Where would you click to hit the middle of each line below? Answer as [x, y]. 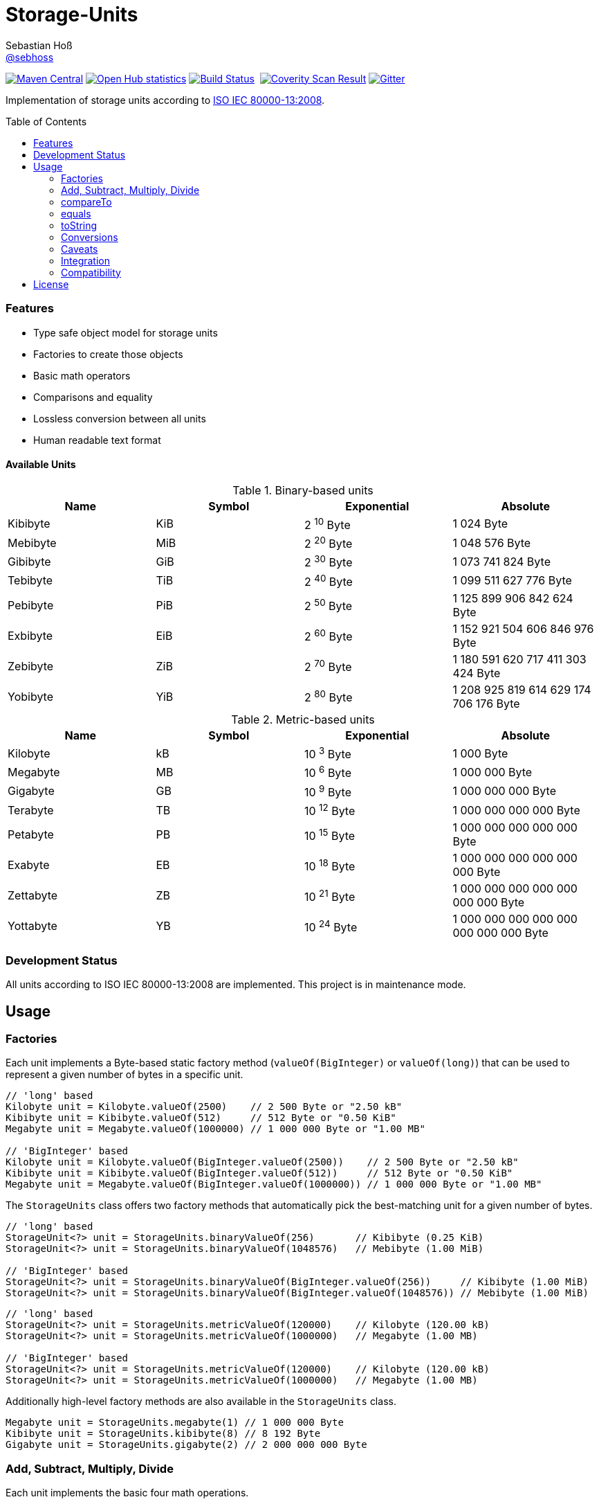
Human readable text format [97, 440]
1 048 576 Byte [492, 543]
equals [76, 213]
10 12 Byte [330, 810]
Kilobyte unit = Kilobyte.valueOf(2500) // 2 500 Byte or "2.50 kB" [204, 1107]
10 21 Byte [330, 895]
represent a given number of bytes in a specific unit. [125, 1075]
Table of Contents [46, 121]
